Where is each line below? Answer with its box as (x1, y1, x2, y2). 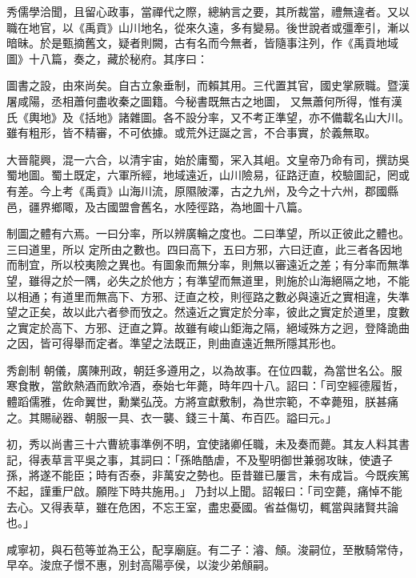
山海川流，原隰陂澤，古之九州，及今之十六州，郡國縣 (118, 182, 398, 199)
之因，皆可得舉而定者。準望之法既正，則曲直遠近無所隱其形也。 (6, 335, 342, 351)
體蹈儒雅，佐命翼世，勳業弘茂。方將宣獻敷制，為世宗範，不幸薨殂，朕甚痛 (6, 393, 398, 410)
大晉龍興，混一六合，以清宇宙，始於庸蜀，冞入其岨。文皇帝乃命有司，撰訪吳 (6, 151, 410, 167)
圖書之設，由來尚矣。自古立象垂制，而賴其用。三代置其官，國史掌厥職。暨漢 (6, 77, 410, 94)
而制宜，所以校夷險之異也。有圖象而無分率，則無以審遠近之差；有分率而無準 (6, 256, 410, 273)
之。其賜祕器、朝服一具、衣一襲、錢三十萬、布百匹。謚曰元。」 (6, 408, 337, 425)
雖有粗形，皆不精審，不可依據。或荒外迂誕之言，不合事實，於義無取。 (6, 124, 376, 141)
